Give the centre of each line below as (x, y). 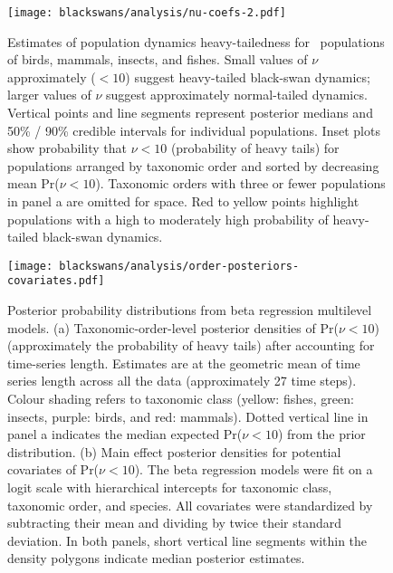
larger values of (49, 95)
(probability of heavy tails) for (255, 148)
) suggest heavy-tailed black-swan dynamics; (248, 76)
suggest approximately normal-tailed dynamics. (236, 95)
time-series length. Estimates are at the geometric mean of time (184, 363)
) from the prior (321, 434)
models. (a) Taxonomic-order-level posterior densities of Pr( (173, 327)
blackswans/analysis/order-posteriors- (179, 266)
